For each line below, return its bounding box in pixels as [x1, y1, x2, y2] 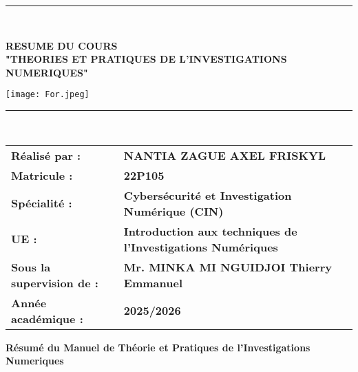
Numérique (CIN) [123, 203, 224, 219]
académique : [11, 310, 83, 327]
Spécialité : [11, 195, 72, 211]
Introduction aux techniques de [123, 223, 297, 239]
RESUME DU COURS [6, 38, 118, 52]
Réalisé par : [11, 147, 81, 163]
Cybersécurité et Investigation [123, 187, 292, 203]
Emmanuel [123, 274, 183, 291]
